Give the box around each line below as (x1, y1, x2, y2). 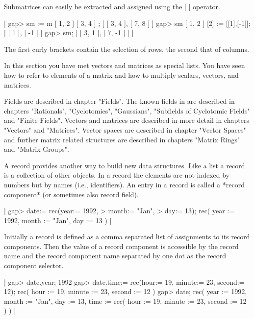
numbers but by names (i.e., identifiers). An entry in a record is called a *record (4, 179, 245, 189)
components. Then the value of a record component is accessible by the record (4, 241, 239, 251)
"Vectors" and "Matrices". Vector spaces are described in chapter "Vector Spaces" (4, 124, 246, 135)
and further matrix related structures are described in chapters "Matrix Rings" (4, 134, 240, 144)
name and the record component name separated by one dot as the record (4, 251, 226, 261)
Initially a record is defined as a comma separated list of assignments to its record (4, 231, 250, 242)
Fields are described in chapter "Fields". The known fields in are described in (4, 96, 235, 106)
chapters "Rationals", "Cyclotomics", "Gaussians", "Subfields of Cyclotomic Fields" (4, 105, 250, 115)
